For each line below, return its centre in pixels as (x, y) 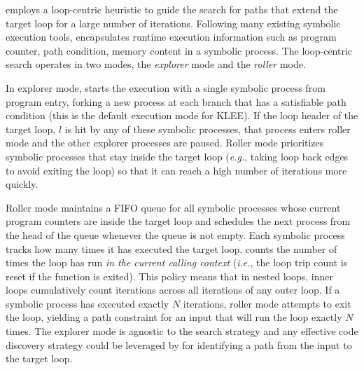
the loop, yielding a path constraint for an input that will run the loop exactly (174, 317)
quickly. (22, 184)
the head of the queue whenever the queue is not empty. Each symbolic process (175, 234)
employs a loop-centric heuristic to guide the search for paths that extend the (172, 9)
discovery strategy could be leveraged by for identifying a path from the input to (179, 344)
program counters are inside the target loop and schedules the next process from (178, 221)
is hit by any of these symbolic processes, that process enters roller (208, 129)
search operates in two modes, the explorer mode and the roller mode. (156, 64)
